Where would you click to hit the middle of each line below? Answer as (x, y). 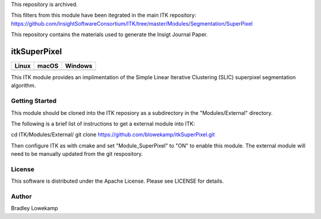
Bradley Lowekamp (34, 208)
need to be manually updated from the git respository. (77, 154)
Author (21, 196)
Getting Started (34, 101)
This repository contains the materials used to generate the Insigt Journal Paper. (109, 35)
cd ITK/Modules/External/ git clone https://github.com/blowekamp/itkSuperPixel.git (113, 134)
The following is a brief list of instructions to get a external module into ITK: (103, 124)
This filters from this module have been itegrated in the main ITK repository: (103, 15)
